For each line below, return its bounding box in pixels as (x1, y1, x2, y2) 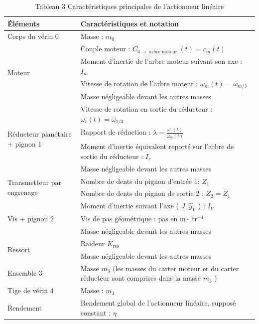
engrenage (7, 186, 38, 197)
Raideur (80, 238, 105, 248)
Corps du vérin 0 (7, 31, 59, 41)
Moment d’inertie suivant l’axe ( (80, 200, 179, 211)
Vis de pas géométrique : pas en (80, 213, 178, 224)
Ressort (7, 244, 30, 255)
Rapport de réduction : (80, 127, 151, 137)
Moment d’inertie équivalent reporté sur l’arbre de (80, 141, 234, 152)
